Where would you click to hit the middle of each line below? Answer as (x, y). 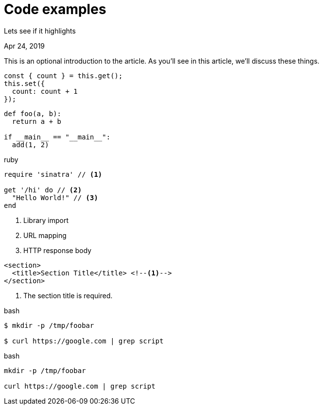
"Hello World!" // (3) (55, 197)
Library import (46, 220)
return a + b (37, 121)
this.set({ (25, 83)
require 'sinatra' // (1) (53, 174)
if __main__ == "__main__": (57, 137)
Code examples (55, 9)
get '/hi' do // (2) (43, 190)
